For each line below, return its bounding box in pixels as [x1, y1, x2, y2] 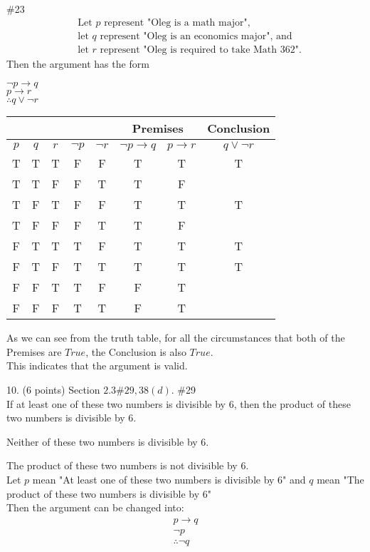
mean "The [317, 472, 364, 487]
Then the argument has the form [6, 56, 149, 71]
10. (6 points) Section [6, 382, 100, 397]
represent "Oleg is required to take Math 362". [100, 44, 302, 55]
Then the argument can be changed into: [6, 500, 184, 515]
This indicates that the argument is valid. [6, 358, 188, 373]
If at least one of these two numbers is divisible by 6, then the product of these [6, 396, 351, 411]
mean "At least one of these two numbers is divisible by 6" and [32, 472, 306, 487]
